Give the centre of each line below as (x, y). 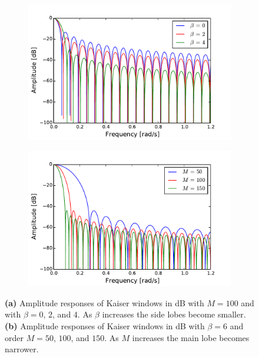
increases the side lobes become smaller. (174, 314)
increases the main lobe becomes (191, 337)
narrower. (22, 349)
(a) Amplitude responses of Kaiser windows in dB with (104, 302)
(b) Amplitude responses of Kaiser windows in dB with (105, 326)
